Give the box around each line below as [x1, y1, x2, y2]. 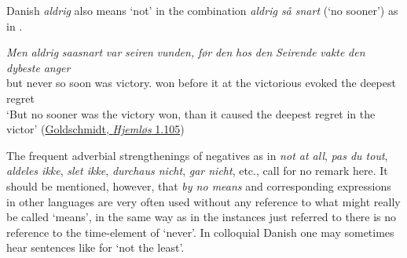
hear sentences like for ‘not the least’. [6, 239, 185, 256]
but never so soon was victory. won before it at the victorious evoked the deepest [6, 74, 396, 91]
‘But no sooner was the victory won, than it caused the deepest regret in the [6, 105, 376, 122]
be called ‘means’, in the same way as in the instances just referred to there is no [6, 209, 397, 225]
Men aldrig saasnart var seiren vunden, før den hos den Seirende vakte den [6, 44, 365, 60]
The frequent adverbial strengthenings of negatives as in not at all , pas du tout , [6, 147, 388, 163]
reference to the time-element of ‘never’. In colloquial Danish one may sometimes [6, 223, 394, 240]
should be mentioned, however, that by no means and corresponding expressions [6, 177, 391, 194]
